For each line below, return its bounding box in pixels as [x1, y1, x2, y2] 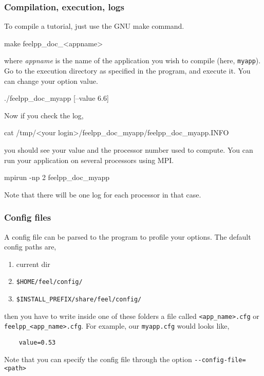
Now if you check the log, [4, 110, 84, 120]
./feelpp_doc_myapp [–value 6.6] [4, 93, 109, 103]
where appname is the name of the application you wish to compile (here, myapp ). [4, 55, 261, 66]
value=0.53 [18, 339, 56, 347]
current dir [16, 258, 50, 269]
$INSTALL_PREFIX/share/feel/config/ [16, 296, 142, 303]
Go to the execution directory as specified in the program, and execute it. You [4, 65, 251, 76]
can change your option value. [4, 75, 98, 86]
